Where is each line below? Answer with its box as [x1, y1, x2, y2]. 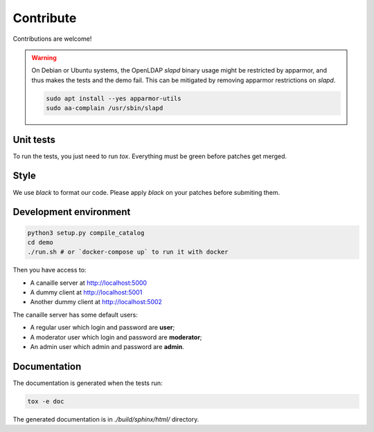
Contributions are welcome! [12, 35, 92, 43]
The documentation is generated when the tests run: [12, 379, 163, 387]
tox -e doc [27, 397, 64, 405]
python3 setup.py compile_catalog [27, 229, 145, 236]
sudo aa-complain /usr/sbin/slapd [46, 104, 163, 112]
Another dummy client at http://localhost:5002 [30, 298, 163, 306]
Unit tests [12, 133, 55, 145]
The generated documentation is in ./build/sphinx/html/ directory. [12, 415, 199, 423]
